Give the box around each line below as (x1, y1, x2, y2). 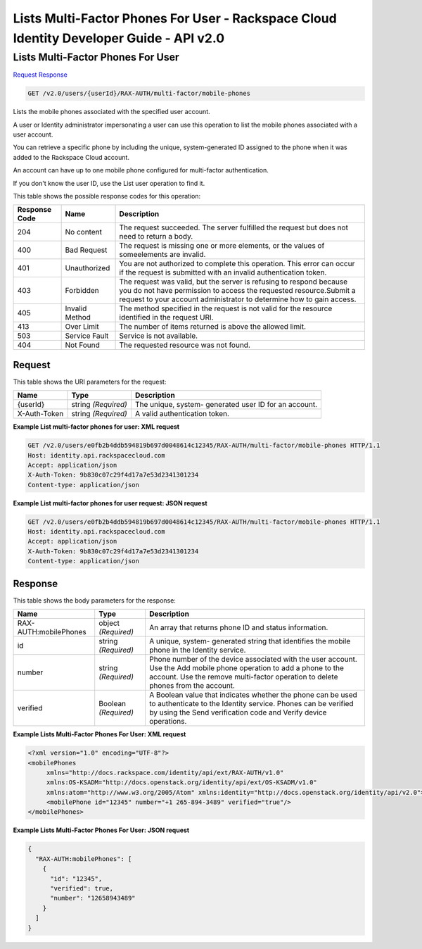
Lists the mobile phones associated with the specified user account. (13, 108, 210, 116)
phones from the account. (148, 681, 236, 691)
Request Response (13, 70, 68, 79)
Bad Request (65, 245, 108, 255)
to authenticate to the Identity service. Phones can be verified (148, 699, 354, 709)
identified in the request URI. (119, 313, 214, 322)
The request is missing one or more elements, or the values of (119, 241, 325, 251)
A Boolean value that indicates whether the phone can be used (148, 690, 358, 700)
